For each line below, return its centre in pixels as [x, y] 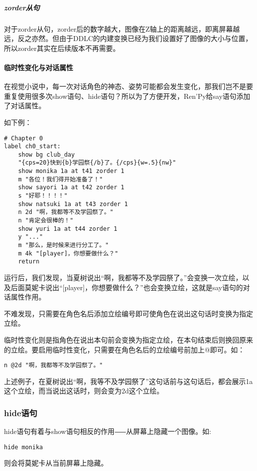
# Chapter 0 [23, 138]
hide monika [23, 447]
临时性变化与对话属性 [39, 67]
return [29, 262]
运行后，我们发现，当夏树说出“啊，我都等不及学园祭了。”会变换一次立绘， [123, 278]
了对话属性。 [25, 106]
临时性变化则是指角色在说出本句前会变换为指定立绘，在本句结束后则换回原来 [128, 339]
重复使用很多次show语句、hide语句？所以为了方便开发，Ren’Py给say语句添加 [127, 96]
